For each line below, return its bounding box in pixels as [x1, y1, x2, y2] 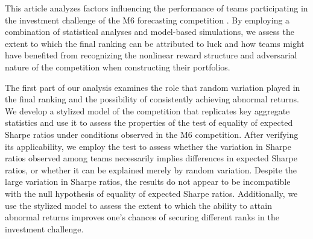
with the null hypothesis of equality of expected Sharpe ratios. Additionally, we [5, 187, 298, 199]
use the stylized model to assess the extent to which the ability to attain [5, 199, 272, 211]
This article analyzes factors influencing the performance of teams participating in [5, 2, 308, 14]
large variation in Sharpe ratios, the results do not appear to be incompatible [5, 175, 291, 188]
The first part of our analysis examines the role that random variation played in [5, 81, 300, 93]
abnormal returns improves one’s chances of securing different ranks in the [5, 211, 279, 223]
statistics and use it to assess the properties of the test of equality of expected [5, 116, 293, 129]
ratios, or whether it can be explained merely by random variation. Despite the [5, 163, 297, 176]
